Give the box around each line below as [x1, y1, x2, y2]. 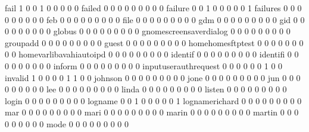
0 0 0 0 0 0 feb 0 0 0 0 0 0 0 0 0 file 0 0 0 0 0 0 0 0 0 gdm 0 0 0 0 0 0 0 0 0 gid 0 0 [5, 13, 305, 25]
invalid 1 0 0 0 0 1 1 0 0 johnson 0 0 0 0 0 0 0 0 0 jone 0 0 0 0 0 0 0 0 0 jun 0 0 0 [5, 71, 301, 83]
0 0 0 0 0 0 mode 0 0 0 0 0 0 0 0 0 [5, 117, 129, 130]
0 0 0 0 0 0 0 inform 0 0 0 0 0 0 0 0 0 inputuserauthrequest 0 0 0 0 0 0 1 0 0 [5, 59, 283, 72]
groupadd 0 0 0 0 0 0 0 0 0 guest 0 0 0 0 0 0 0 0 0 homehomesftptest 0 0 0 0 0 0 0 [5, 36, 304, 49]
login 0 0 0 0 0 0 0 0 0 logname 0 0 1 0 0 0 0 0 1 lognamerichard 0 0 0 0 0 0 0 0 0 [5, 94, 302, 107]
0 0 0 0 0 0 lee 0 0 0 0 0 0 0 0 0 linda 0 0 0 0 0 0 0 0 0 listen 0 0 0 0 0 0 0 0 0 [5, 83, 287, 95]
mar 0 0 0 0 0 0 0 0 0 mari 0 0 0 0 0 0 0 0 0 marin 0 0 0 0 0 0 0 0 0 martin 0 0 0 [5, 106, 299, 118]
